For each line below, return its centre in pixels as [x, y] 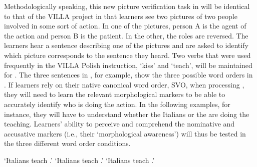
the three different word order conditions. [67, 143]
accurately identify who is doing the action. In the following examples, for [117, 104]
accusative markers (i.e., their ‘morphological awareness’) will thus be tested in [125, 133]
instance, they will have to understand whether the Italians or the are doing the [127, 114]
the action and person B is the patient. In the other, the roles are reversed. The [126, 35]
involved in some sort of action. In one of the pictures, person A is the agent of [125, 26]
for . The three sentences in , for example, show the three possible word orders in [128, 75]
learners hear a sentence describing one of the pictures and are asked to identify [126, 45]
